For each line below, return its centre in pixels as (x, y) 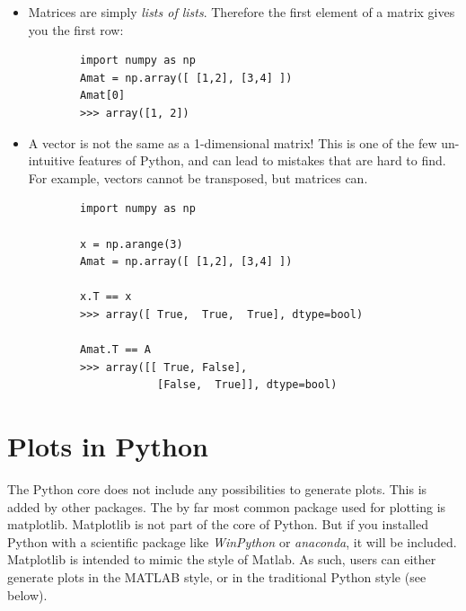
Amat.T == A (115, 350)
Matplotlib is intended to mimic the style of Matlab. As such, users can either (222, 559)
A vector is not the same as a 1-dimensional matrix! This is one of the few (233, 142)
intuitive (51, 160)
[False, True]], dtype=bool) (247, 385)
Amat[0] (103, 96)
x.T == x (106, 297)
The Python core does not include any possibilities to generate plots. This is (217, 489)
